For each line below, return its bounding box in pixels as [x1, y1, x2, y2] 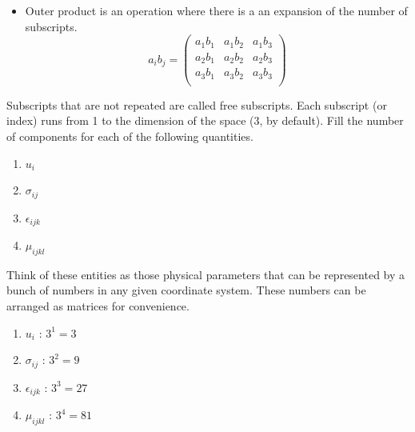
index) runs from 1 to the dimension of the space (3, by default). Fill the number [6, 112, 404, 129]
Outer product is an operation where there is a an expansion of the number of [25, 2, 408, 18]
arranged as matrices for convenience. [6, 298, 190, 314]
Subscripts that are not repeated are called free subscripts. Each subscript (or [6, 96, 387, 113]
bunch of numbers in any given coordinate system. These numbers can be [6, 282, 366, 298]
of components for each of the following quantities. [6, 127, 253, 144]
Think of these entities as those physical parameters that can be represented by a [6, 266, 405, 282]
